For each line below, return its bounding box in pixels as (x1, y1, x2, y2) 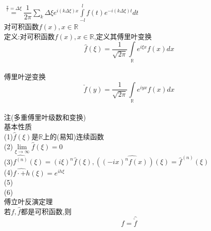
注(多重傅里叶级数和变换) (4, 112, 86, 122)
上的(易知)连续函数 (43, 131, 104, 141)
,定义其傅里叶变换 (94, 31, 152, 41)
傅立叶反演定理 (4, 196, 53, 207)
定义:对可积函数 (4, 31, 55, 41)
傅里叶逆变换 (4, 71, 46, 82)
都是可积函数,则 (20, 206, 71, 216)
